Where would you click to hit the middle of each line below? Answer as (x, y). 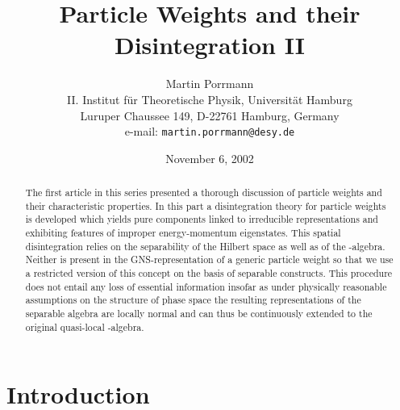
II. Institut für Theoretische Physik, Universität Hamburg (210, 99)
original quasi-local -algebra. (85, 326)
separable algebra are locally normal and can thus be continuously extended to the (199, 314)
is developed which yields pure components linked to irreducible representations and (202, 219)
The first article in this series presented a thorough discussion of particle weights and (204, 192)
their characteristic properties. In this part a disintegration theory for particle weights (206, 205)
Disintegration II (210, 45)
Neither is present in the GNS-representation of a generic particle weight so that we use (209, 259)
